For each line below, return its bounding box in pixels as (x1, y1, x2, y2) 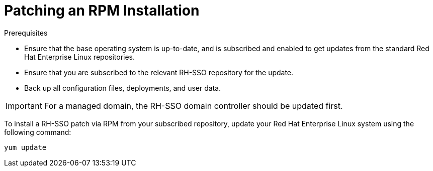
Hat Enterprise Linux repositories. (24, 52, 135, 61)
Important (6, 100, 42, 111)
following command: (4, 127, 71, 136)
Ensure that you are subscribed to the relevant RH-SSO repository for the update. (24, 68, 294, 77)
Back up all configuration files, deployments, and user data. (24, 83, 221, 92)
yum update (4, 143, 47, 151)
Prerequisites (4, 28, 48, 37)
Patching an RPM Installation (4, 2, 200, 19)
